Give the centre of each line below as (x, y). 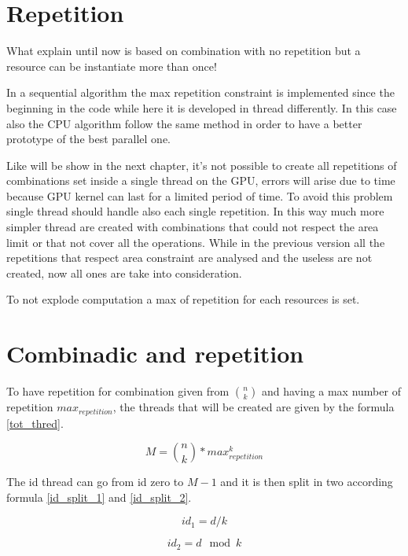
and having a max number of (331, 391)
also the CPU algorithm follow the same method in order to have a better (184, 123)
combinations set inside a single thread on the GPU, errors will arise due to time (201, 180)
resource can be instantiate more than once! (112, 66)
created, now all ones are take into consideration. (124, 272)
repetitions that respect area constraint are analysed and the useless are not (189, 258)
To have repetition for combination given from (118, 391)
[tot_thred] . (35, 423)
